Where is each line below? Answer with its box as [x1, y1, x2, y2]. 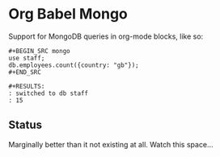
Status [8, 118, 43, 132]
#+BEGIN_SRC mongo [8, 47, 70, 55]
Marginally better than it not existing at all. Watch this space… [8, 139, 214, 149]
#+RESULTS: [8, 82, 45, 90]
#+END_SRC [8, 68, 42, 76]
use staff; [8, 54, 45, 62]
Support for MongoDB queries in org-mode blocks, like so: [8, 31, 204, 41]
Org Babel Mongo [8, 5, 128, 23]
